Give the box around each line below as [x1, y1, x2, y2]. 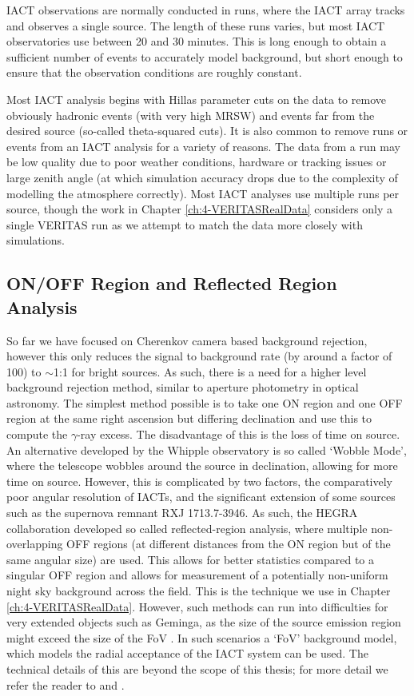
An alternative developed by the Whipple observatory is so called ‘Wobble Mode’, [6, 441, 407, 458]
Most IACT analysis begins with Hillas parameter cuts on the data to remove [6, 90, 386, 107]
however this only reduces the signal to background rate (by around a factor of [6, 348, 392, 364]
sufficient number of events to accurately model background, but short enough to [6, 48, 403, 65]
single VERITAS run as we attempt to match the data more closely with [6, 216, 363, 233]
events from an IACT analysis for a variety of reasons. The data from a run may [6, 137, 400, 154]
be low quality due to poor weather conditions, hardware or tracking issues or [6, 153, 387, 170]
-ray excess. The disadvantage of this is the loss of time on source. [77, 426, 400, 443]
